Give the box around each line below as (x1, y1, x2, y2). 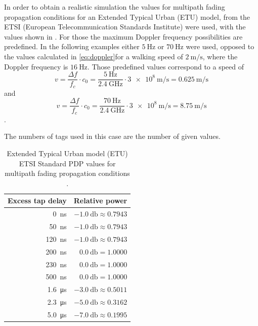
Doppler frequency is (4, 61, 68, 71)
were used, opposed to (186, 41, 254, 52)
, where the (202, 51, 238, 61)
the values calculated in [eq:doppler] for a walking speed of (4, 51, 183, 61)
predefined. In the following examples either (4, 41, 140, 52)
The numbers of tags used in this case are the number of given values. (4, 131, 221, 141)
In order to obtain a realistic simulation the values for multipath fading (4, 2, 225, 12)
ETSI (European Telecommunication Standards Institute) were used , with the (4, 21, 246, 32)
